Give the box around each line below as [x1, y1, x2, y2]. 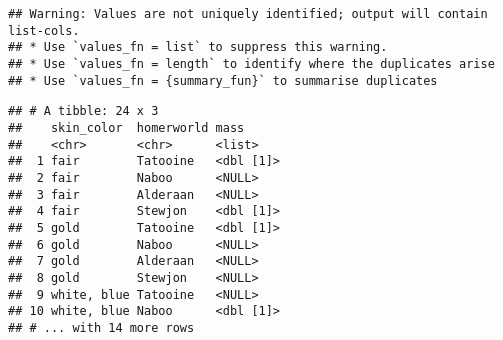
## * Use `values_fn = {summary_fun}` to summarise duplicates [8, 73, 438, 88]
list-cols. [8, 23, 80, 38]
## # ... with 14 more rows [8, 320, 195, 335]
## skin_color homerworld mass [8, 120, 245, 135]
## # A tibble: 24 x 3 [8, 104, 159, 119]
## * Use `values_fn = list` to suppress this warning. [8, 40, 388, 55]
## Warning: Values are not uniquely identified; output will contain [8, 7, 488, 21]
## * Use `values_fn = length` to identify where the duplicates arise [8, 56, 495, 71]
